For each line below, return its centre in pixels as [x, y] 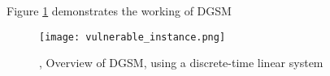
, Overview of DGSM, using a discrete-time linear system [181, 63]
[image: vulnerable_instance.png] [132, 37]
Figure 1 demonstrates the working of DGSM [119, 11]
